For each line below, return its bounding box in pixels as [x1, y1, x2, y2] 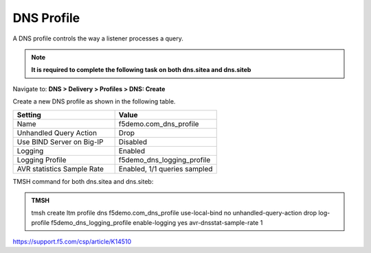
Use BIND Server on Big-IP [16, 137, 104, 147]
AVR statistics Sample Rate [16, 164, 104, 173]
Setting [16, 110, 41, 119]
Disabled [118, 137, 148, 147]
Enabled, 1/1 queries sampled [118, 164, 213, 173]
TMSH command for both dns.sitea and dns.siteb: [12, 177, 154, 185]
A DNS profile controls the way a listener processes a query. [12, 34, 183, 43]
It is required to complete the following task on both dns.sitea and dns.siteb [31, 66, 251, 74]
